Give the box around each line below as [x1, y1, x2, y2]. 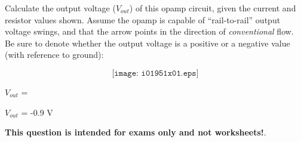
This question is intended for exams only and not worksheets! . [5, 126, 266, 138]
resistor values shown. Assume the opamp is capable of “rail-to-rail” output [5, 13, 281, 26]
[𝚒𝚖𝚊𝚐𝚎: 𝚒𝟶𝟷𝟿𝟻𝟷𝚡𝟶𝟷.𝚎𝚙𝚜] [112, 69, 199, 78]
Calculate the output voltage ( [5, 2, 116, 14]
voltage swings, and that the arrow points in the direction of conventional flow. [5, 25, 294, 38]
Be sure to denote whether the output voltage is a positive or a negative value [5, 36, 290, 49]
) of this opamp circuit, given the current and [129, 2, 296, 14]
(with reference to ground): [5, 48, 104, 61]
